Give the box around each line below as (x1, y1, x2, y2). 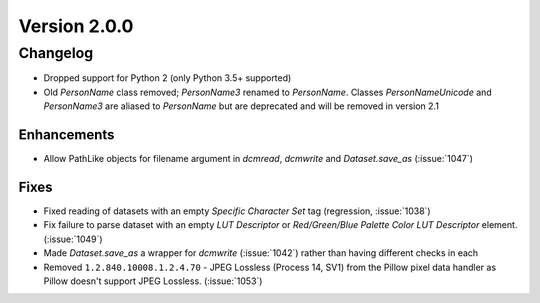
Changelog (18, 44, 94, 62)
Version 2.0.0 (18, 15, 134, 37)
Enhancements (18, 126, 115, 143)
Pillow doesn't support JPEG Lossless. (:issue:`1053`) (43, 275, 263, 287)
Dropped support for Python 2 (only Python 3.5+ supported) (43, 72, 292, 84)
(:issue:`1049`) (43, 233, 104, 245)
